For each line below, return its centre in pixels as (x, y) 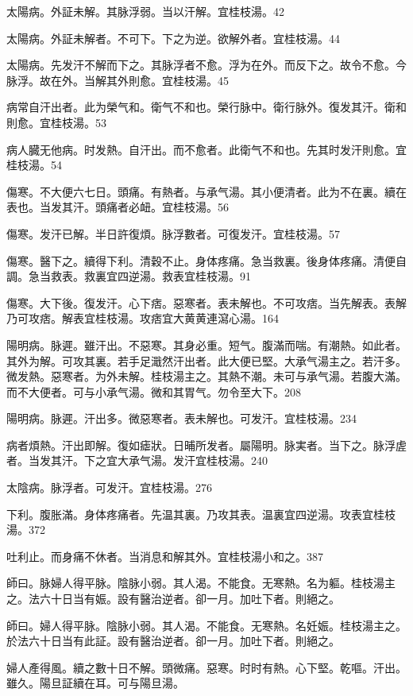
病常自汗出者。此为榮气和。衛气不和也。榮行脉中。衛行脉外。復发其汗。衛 (201, 107)
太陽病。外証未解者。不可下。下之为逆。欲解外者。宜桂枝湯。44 (173, 38)
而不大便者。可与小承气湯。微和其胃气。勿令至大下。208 (154, 391)
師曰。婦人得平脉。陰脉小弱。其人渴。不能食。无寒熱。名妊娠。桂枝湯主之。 (206, 625)
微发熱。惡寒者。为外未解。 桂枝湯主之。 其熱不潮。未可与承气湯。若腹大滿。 (206, 376)
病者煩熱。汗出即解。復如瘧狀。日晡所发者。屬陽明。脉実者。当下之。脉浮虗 (206, 445)
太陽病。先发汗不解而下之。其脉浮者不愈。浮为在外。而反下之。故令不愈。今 (206, 65)
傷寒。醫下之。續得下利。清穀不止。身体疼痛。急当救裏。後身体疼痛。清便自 (206, 260)
